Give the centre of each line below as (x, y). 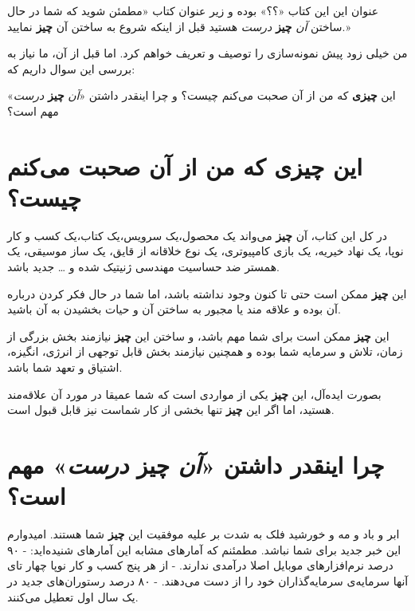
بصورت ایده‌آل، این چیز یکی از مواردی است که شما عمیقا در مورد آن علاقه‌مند (194, 394)
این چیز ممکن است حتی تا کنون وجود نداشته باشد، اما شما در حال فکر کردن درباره (207, 293)
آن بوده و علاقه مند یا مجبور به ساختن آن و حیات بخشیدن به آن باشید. (174, 309)
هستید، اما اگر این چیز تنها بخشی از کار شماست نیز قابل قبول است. (171, 410)
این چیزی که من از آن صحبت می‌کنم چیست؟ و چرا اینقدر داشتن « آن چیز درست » (202, 95)
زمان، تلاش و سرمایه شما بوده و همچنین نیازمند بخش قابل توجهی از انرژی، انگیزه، (205, 351)
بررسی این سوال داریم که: (71, 68)
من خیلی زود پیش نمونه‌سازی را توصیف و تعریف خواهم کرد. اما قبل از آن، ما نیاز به (207, 53)
